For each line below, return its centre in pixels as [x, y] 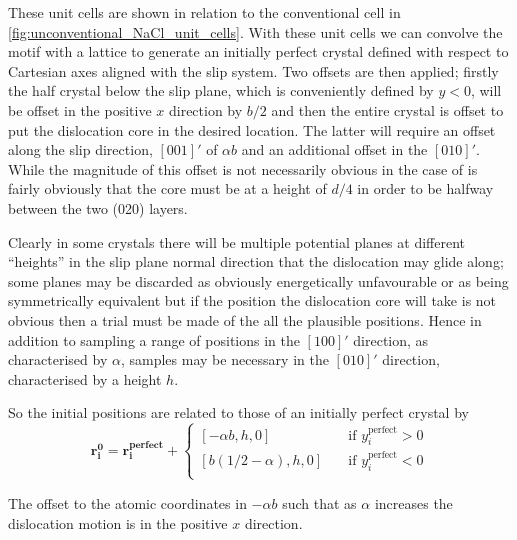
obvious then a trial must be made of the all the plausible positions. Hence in [245, 319]
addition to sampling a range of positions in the [154, 339]
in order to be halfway [425, 188]
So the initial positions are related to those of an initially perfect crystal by [238, 412]
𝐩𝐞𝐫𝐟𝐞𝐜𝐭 [146, 445]
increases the [413, 502]
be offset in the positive [80, 109]
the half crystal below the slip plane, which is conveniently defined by [221, 90]
